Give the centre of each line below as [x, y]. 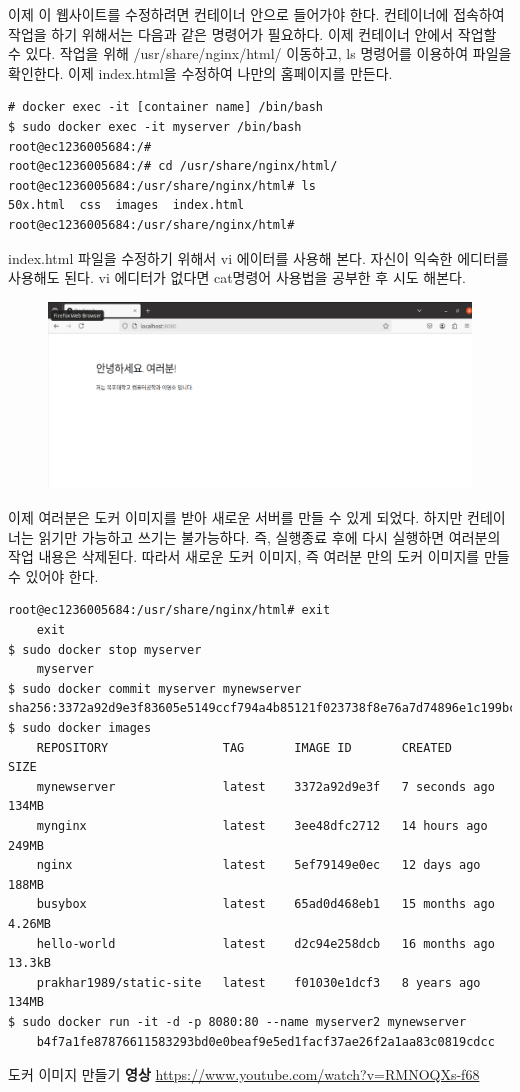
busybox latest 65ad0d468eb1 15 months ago [265, 904]
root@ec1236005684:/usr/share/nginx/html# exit [169, 610]
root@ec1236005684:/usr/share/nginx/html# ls [162, 185]
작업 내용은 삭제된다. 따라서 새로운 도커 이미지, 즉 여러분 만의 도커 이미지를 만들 [259, 556]
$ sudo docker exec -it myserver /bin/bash [155, 126]
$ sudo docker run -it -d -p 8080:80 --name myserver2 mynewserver [237, 1021]
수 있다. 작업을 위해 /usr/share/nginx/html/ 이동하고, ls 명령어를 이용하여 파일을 [260, 53]
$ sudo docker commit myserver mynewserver [155, 688]
